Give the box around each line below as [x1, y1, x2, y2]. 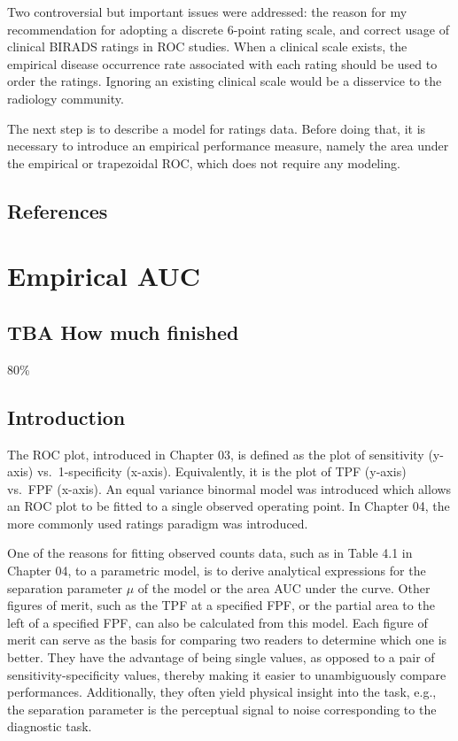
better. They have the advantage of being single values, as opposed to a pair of [7, 648, 435, 667]
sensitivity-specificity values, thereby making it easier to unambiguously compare [7, 665, 446, 683]
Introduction [7, 403, 126, 430]
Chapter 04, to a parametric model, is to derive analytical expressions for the [7, 561, 426, 580]
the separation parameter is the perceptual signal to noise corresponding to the [7, 699, 437, 718]
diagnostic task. [7, 717, 92, 736]
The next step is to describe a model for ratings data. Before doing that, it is [7, 119, 426, 137]
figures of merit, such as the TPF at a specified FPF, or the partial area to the [7, 596, 435, 614]
